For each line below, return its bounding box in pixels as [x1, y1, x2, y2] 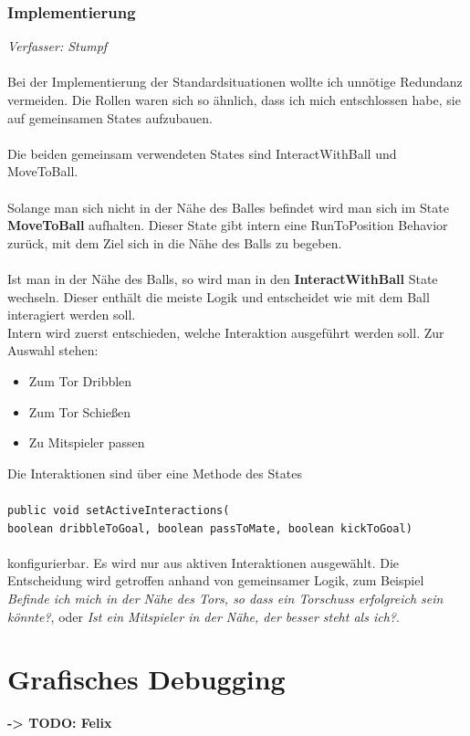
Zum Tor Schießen [28, 402, 131, 421]
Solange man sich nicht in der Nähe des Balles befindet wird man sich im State [7, 197, 449, 216]
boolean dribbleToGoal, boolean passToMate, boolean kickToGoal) [7, 521, 413, 535]
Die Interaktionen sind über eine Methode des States [7, 463, 302, 482]
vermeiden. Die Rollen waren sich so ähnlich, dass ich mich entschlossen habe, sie [7, 90, 461, 109]
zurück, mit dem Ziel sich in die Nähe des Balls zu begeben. [7, 233, 342, 252]
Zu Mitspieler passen [28, 433, 145, 452]
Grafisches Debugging [7, 660, 286, 698]
